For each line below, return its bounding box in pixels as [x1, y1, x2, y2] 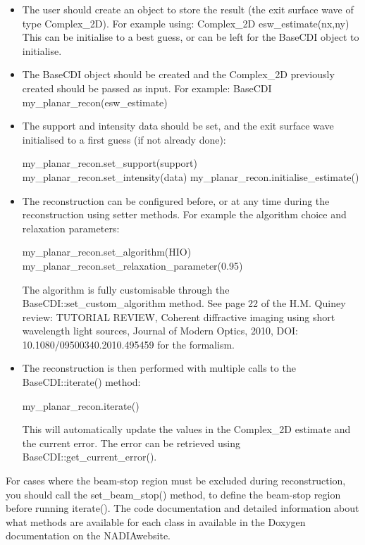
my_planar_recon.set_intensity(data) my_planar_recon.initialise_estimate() [22, 169, 359, 184]
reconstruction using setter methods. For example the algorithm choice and [22, 207, 347, 222]
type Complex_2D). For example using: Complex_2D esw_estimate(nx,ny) [22, 15, 349, 30]
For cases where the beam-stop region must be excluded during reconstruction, [6, 473, 346, 488]
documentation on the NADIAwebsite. [6, 528, 171, 543]
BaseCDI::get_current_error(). [22, 449, 157, 464]
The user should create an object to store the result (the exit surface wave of [22, 2, 354, 16]
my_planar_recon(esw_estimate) [22, 94, 168, 109]
